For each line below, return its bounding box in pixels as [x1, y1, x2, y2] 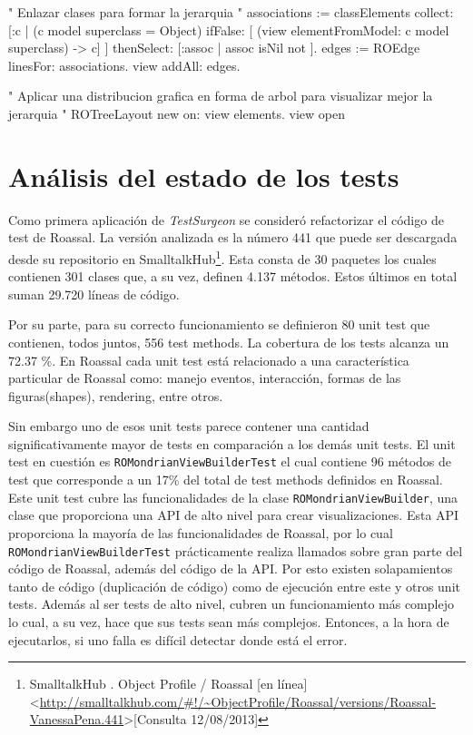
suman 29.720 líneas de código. [8, 284, 180, 303]
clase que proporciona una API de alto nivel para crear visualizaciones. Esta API [8, 505, 459, 524]
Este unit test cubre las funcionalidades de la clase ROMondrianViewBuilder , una [8, 487, 458, 506]
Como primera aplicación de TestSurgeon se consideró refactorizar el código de [8, 210, 444, 229]
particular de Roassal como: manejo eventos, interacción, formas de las [8, 368, 401, 387]
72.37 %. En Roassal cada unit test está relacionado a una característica [8, 350, 409, 369]
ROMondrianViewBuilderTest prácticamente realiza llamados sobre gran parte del [8, 541, 463, 560]
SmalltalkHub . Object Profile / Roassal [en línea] [29, 674, 308, 693]
